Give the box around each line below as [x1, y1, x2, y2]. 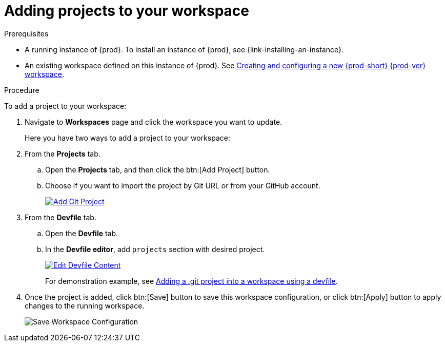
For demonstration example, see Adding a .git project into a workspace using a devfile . [45, 276, 338, 285]
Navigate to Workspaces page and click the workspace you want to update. [25, 117, 282, 126]
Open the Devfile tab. [45, 228, 118, 238]
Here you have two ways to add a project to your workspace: [25, 133, 230, 142]
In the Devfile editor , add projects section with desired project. [45, 244, 265, 254]
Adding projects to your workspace [4, 2, 250, 20]
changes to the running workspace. [25, 301, 145, 310]
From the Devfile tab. [25, 213, 96, 222]
